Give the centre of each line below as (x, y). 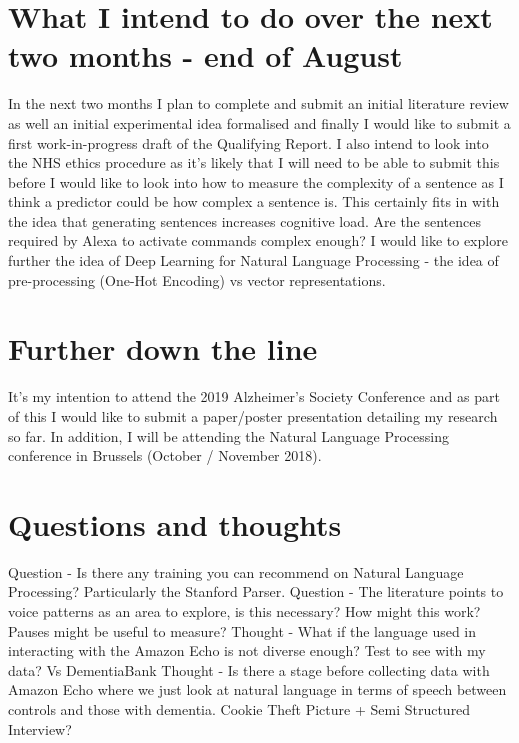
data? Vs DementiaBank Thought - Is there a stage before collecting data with (249, 669)
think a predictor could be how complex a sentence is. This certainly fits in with (254, 201)
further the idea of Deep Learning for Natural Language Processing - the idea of (253, 260)
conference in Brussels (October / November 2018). (165, 455)
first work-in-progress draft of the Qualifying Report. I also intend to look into (248, 142)
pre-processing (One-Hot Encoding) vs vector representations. (197, 279)
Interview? (40, 728)
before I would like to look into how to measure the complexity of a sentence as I (256, 181)
